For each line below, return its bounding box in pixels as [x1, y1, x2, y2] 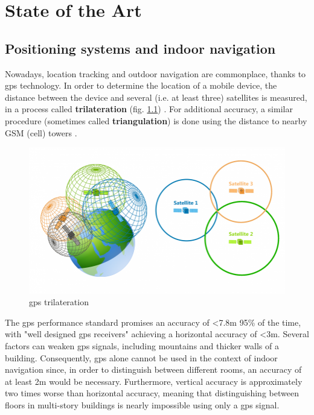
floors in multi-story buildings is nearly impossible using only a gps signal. [5, 398, 280, 411]
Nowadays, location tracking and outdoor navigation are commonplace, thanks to [5, 67, 306, 80]
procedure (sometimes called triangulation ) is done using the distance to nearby [5, 114, 307, 127]
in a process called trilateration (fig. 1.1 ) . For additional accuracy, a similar [5, 103, 293, 115]
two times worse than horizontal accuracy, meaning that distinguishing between [5, 387, 299, 399]
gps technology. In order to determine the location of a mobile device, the [5, 79, 277, 92]
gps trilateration [29, 296, 89, 308]
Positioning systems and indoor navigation [5, 39, 276, 57]
